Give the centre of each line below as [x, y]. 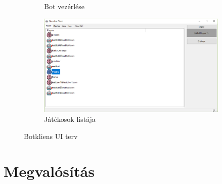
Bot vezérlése [64, 6]
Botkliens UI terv [51, 136]
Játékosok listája [70, 119]
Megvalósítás [49, 171]
